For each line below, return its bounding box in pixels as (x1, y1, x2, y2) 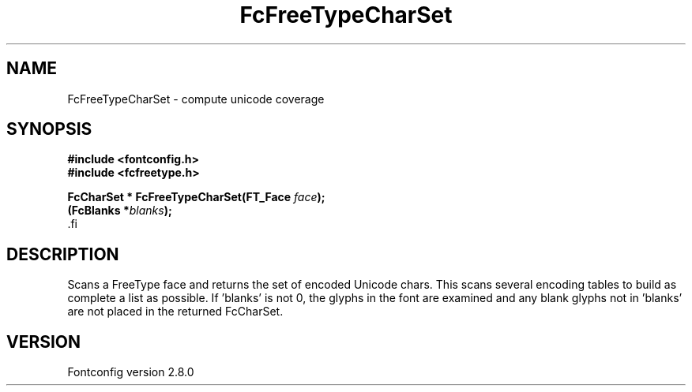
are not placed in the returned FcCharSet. (67, 304, 284, 319)
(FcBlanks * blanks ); (67, 203, 172, 218)
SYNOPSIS (6, 119, 92, 140)
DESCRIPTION (6, 244, 119, 264)
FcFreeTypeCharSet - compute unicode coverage (67, 91, 325, 106)
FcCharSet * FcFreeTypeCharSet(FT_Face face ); (67, 190, 325, 204)
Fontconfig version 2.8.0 (67, 365, 194, 379)
